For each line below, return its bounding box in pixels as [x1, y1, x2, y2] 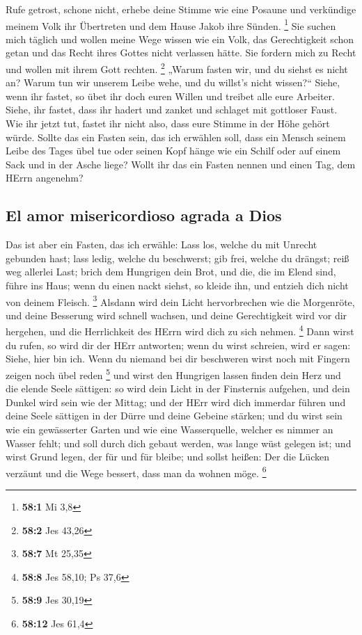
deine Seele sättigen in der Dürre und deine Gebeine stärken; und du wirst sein [6, 408, 343, 423]
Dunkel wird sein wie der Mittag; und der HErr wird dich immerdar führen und [6, 394, 346, 409]
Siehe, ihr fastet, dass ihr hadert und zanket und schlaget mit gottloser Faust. [6, 102, 338, 117]
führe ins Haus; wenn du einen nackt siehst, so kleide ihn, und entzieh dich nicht [6, 278, 349, 293]
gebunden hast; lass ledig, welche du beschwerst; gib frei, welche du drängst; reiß [6, 250, 349, 265]
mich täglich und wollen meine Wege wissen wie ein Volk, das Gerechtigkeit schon [6, 31, 354, 46]
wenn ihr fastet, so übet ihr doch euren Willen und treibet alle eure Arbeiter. [6, 88, 335, 103]
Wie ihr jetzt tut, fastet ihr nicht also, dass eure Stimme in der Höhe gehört [6, 116, 330, 131]
